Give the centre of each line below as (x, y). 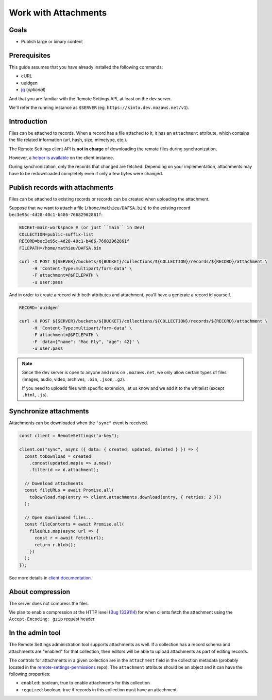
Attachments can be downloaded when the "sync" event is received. (78, 423)
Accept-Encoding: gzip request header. (52, 619)
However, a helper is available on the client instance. (61, 158)
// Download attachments (54, 484)
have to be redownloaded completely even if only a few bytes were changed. (86, 173)
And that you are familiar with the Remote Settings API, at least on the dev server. (90, 99)
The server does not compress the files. (49, 603)
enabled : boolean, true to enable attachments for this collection (85, 683)
